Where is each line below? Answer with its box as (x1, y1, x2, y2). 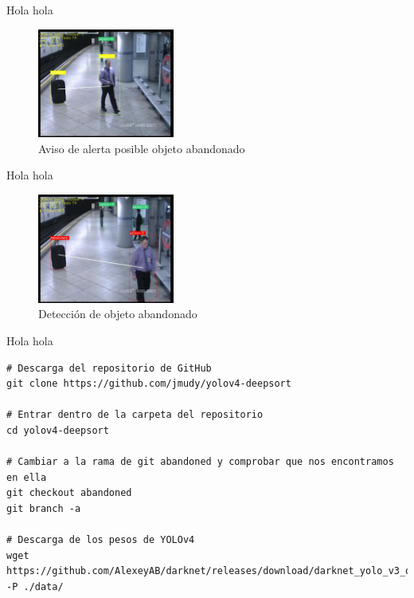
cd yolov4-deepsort (6, 424, 109, 436)
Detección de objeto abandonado (38, 305, 197, 322)
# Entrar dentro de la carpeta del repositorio (6, 409, 264, 421)
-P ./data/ (6, 580, 64, 592)
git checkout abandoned (6, 487, 132, 499)
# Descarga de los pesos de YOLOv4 (6, 534, 195, 546)
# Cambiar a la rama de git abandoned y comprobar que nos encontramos (6, 456, 394, 468)
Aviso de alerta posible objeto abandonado (38, 140, 245, 156)
